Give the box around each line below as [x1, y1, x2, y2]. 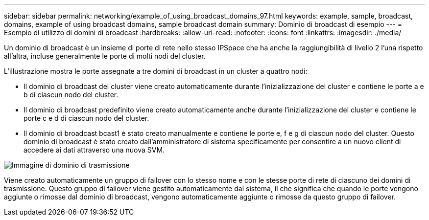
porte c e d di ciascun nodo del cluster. [24, 114, 149, 122]
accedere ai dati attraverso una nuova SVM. [24, 146, 165, 154]
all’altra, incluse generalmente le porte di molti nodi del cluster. [4, 52, 206, 60]
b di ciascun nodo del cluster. [24, 90, 119, 99]
